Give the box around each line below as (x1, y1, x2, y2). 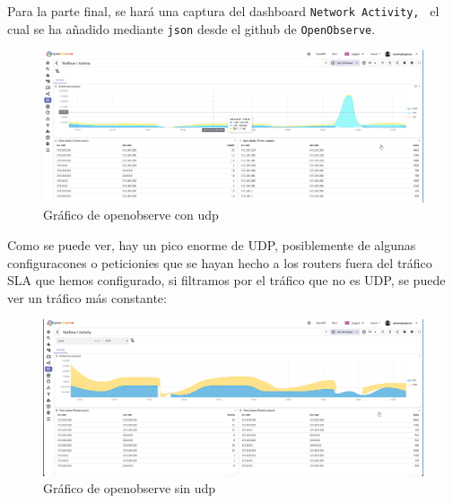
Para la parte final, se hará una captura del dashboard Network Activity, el (7, 2, 440, 20)
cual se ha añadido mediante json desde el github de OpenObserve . (7, 19, 376, 38)
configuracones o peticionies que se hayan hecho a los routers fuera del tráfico (7, 253, 432, 272)
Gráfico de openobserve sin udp (43, 479, 216, 498)
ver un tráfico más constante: (7, 288, 167, 307)
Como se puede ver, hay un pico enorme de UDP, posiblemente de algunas (7, 236, 416, 255)
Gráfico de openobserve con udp (43, 205, 219, 224)
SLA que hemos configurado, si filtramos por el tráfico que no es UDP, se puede (7, 271, 446, 290)
